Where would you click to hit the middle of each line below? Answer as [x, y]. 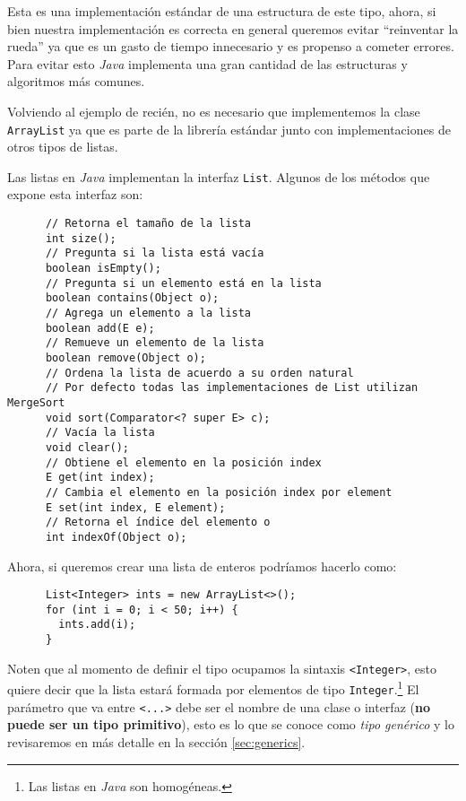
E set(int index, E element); [135, 507]
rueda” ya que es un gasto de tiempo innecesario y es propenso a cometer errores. [231, 46]
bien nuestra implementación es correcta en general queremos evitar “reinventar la [233, 28]
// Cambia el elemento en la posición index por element [219, 492]
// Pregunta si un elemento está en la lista [183, 283]
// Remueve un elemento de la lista [155, 343]
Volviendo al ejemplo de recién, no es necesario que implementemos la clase [214, 111]
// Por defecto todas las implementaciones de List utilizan [232, 388]
